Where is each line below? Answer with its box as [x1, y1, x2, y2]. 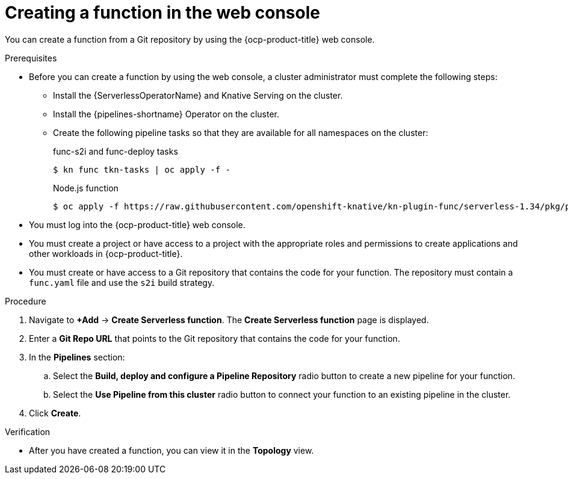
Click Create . [29, 407, 81, 418]
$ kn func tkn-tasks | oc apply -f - [53, 164, 231, 175]
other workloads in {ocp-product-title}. [29, 248, 183, 259]
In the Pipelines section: [29, 351, 125, 362]
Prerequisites [5, 52, 57, 63]
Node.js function [53, 182, 119, 193]
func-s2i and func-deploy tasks [53, 146, 178, 156]
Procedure [5, 295, 46, 306]
